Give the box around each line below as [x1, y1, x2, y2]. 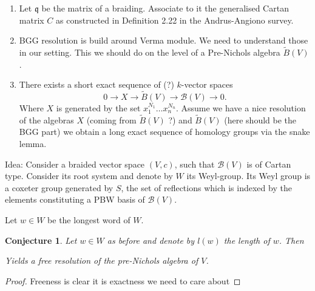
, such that [174, 157, 215, 170]
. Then [279, 234, 304, 246]
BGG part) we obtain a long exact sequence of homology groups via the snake [19, 125, 310, 138]
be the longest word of [47, 213, 130, 226]
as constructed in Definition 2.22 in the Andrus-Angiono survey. [56, 13, 294, 26]
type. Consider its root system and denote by [5, 169, 173, 182]
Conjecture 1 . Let [5, 234, 77, 246]
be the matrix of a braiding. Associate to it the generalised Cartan [41, 2, 289, 14]
